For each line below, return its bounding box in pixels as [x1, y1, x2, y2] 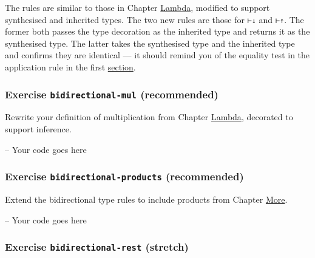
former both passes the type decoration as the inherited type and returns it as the [5, 25, 310, 38]
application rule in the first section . [5, 61, 136, 73]
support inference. [5, 123, 72, 135]
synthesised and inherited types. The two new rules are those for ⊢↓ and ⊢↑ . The [5, 13, 304, 25]
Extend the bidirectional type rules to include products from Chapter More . [5, 192, 288, 205]
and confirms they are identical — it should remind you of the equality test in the [5, 49, 310, 61]
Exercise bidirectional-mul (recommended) [5, 86, 218, 101]
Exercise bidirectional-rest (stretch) [5, 239, 189, 254]
